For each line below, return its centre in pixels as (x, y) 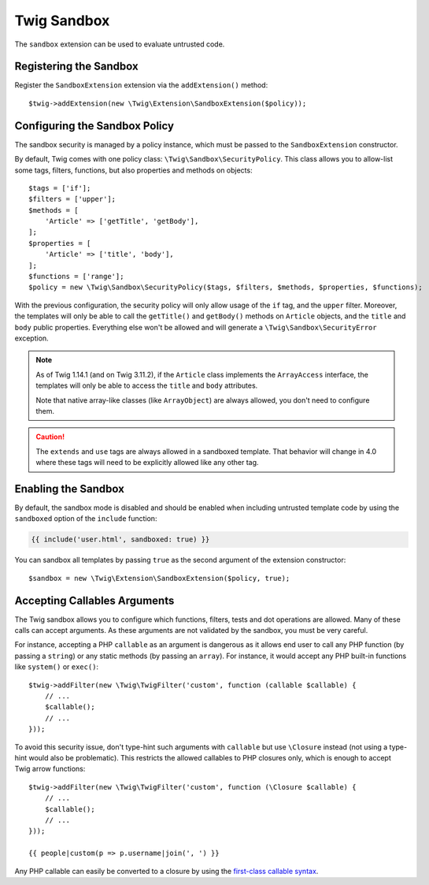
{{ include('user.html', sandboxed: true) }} (120, 539)
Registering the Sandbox (76, 67)
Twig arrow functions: (50, 769)
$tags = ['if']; (60, 188)
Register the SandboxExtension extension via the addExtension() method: (141, 85)
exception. (31, 338)
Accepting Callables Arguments (94, 600)
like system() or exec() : (56, 667)
